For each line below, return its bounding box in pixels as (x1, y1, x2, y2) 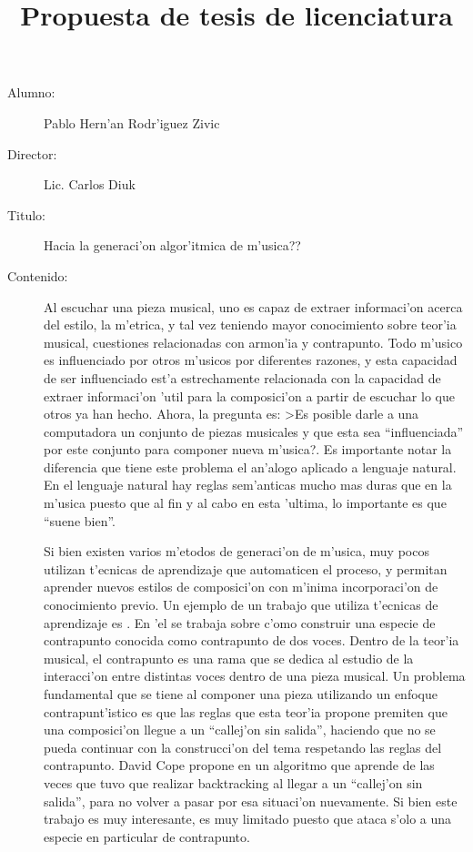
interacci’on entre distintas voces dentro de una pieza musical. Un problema (44, 666, 466, 685)
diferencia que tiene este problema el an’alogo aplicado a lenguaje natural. (44, 457, 457, 476)
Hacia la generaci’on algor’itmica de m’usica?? (44, 236, 301, 255)
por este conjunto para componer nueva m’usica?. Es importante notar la (44, 440, 452, 459)
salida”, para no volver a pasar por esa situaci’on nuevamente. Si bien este (44, 791, 458, 810)
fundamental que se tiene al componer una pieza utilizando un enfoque (44, 685, 438, 703)
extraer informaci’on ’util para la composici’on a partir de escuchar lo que (44, 386, 455, 405)
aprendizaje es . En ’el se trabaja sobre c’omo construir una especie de (44, 613, 436, 632)
